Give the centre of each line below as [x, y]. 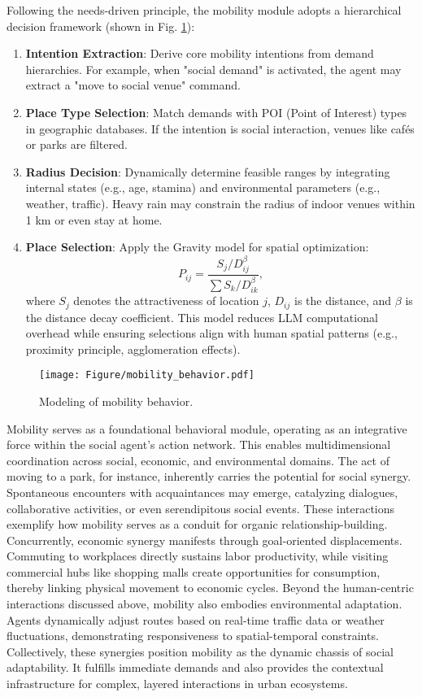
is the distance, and [343, 301]
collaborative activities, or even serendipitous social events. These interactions [201, 508]
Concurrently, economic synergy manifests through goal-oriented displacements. [204, 540]
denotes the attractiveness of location [166, 301]
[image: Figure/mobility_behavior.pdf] [147, 375]
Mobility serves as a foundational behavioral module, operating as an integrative [207, 428]
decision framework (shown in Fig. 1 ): [101, 26]
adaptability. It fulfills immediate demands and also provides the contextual [195, 667]
